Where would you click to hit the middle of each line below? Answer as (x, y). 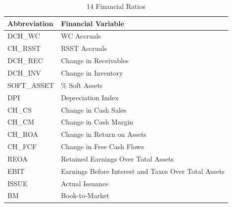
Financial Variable (93, 23)
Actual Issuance (85, 183)
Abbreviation (30, 23)
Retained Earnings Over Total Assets (117, 158)
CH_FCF (22, 146)
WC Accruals (81, 36)
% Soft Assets (82, 85)
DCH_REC (25, 61)
